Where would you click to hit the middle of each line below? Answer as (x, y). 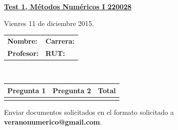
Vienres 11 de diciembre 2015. (49, 23)
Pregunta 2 (72, 90)
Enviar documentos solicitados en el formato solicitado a (89, 112)
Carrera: (60, 40)
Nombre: (23, 40)
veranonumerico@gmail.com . (53, 121)
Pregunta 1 (27, 90)
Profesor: (23, 53)
